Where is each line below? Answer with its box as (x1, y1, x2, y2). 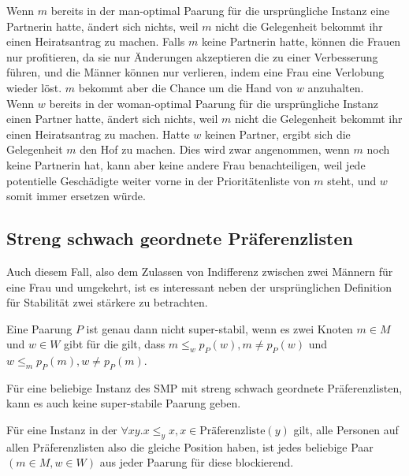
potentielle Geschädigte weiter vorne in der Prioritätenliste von (6, 172, 310, 188)
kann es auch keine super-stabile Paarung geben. (6, 395, 241, 411)
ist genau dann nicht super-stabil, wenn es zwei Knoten (86, 320, 353, 337)
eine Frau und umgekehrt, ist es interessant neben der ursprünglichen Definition (6, 278, 392, 295)
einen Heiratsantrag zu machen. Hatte (6, 125, 190, 142)
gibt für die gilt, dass (64, 336, 165, 352)
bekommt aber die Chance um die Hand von (78, 79, 293, 95)
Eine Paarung (6, 320, 73, 337)
